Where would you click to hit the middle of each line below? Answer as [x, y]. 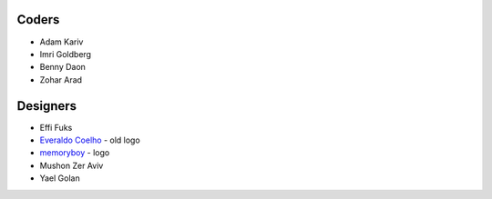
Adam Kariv [61, 42]
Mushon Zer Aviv [72, 165]
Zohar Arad [61, 80]
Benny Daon [63, 67]
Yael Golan [60, 178]
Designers [47, 106]
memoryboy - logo [75, 153]
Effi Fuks [56, 127]
